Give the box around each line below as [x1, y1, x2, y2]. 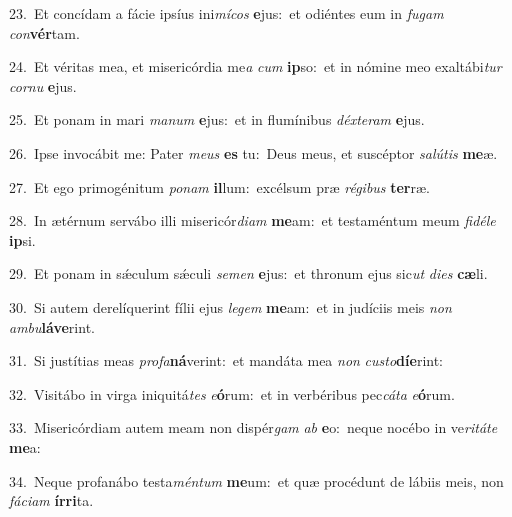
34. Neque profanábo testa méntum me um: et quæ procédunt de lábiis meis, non [9, 470, 504, 491]
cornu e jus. [9, 75, 77, 96]
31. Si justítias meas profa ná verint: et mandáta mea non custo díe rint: [9, 350, 444, 371]
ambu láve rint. [9, 316, 95, 337]
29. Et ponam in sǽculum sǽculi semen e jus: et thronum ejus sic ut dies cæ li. [9, 263, 488, 284]
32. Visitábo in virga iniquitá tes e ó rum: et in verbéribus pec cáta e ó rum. [9, 383, 455, 404]
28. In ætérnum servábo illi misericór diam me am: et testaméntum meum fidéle [9, 210, 496, 231]
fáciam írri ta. [9, 490, 94, 511]
